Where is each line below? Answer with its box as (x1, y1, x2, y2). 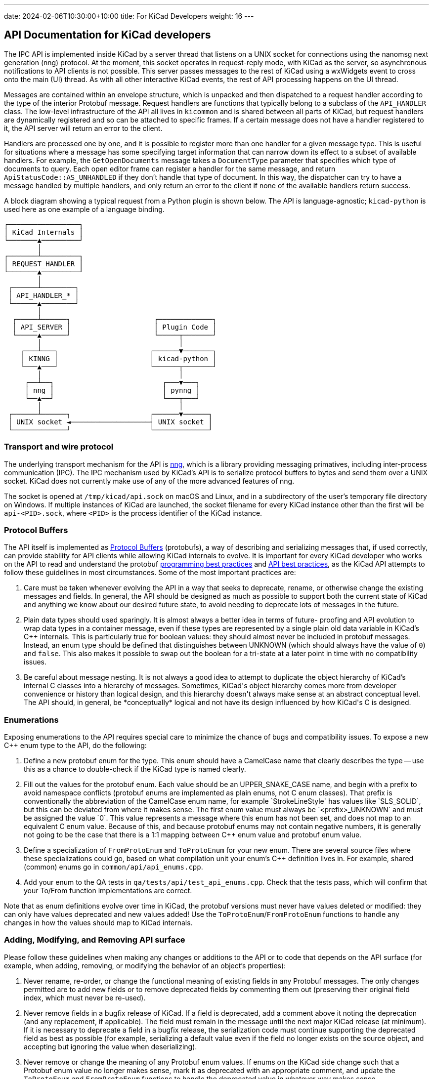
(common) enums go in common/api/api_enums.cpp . (24, 863, 203, 871)
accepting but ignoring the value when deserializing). (24, 1042, 197, 1051)
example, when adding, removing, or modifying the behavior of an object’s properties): (4, 961, 286, 970)
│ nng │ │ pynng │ (25, 386, 200, 394)
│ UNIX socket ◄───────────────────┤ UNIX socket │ (8, 417, 213, 426)
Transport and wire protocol (4, 442, 114, 452)
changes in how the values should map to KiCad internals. (4, 918, 193, 927)
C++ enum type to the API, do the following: (4, 741, 147, 750)
